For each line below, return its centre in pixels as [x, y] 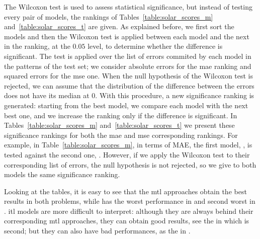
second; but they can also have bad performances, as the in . [97, 231]
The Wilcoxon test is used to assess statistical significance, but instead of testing [128, 7]
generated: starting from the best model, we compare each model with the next [126, 105]
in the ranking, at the [37, 46]
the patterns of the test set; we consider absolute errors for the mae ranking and [128, 66]
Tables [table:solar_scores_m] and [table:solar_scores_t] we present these [119, 125]
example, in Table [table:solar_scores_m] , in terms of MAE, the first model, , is [128, 145]
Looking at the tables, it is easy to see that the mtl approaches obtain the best [125, 191]
